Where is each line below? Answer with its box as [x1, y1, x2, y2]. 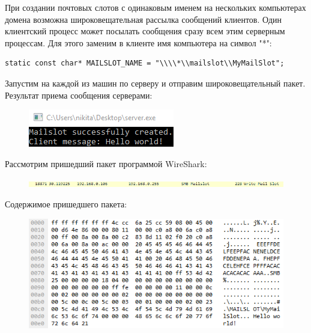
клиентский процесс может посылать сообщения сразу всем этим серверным [5, 25, 285, 37]
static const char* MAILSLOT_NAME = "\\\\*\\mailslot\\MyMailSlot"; [5, 59, 285, 68]
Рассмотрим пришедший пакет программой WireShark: [5, 157, 207, 170]
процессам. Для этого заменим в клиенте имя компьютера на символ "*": [5, 36, 272, 49]
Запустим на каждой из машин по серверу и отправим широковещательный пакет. [5, 76, 306, 89]
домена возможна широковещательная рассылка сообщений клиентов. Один [5, 13, 282, 25]
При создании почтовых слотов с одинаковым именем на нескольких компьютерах [5, 1, 306, 13]
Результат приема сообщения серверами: [5, 88, 152, 101]
